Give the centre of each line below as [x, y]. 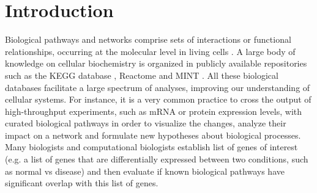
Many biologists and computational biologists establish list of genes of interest [151, 147]
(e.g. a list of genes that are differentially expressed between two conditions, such [157, 159]
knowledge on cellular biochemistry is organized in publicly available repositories [156, 63]
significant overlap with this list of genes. [82, 183]
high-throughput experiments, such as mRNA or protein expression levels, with [154, 111]
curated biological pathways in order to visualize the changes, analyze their [146, 123]
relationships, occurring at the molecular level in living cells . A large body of [150, 51]
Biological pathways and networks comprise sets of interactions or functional [148, 39]
